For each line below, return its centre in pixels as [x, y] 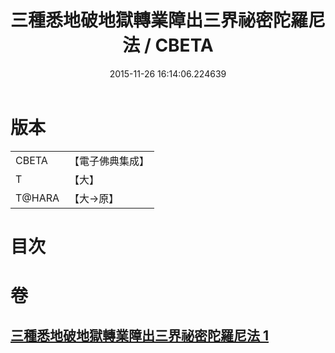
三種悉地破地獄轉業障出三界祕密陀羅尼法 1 [140, 336]
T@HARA [37, 198]
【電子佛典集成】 [109, 161]
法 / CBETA [168, 45]
